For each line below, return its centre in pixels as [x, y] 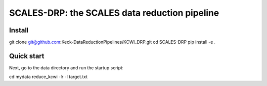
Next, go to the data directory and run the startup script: [66, 68]
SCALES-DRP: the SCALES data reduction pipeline [114, 13]
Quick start [27, 56]
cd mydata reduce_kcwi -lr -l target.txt [48, 77]
